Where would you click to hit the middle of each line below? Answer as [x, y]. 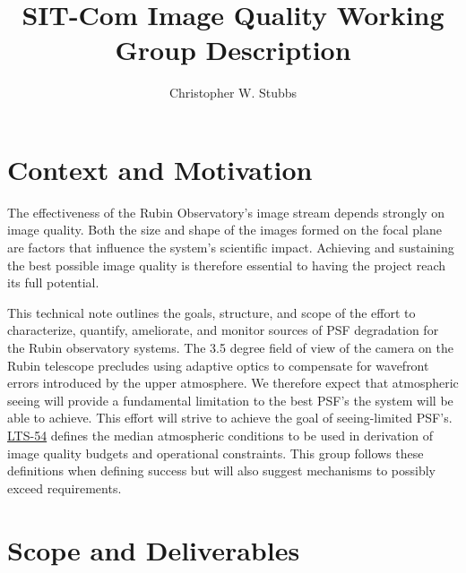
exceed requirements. [65, 487]
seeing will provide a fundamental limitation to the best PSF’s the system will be [230, 400]
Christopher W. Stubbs [233, 93]
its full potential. [53, 282]
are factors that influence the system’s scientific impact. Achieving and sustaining [231, 248]
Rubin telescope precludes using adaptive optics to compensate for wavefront [218, 365]
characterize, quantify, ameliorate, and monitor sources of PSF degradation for [223, 330]
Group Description [233, 50]
